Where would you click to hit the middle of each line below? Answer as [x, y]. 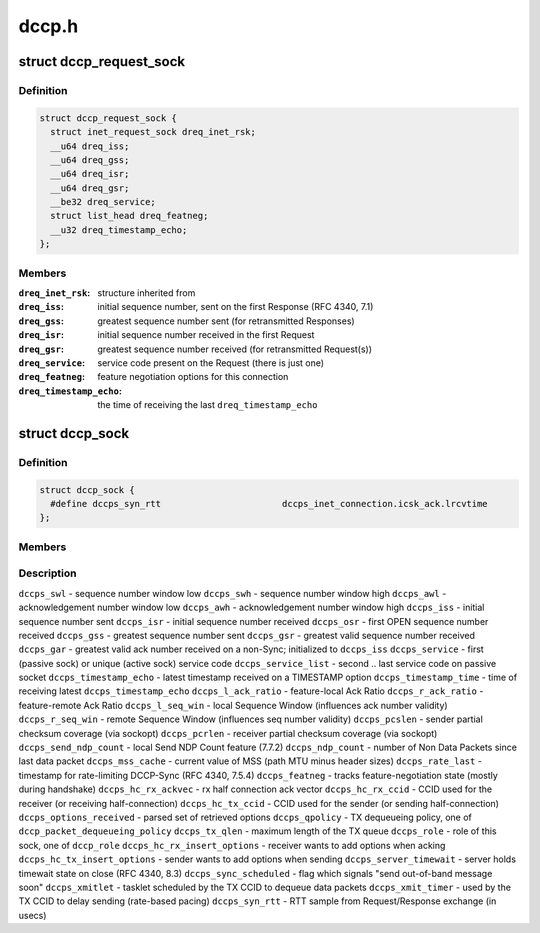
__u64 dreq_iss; [90, 146]
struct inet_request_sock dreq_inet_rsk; [153, 132]
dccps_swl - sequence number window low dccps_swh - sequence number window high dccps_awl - [232, 593]
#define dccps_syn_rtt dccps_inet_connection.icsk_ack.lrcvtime [269, 504]
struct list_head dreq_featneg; [129, 216]
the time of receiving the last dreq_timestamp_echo [207, 405]
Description [47, 573]
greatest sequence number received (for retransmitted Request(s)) [235, 349]
